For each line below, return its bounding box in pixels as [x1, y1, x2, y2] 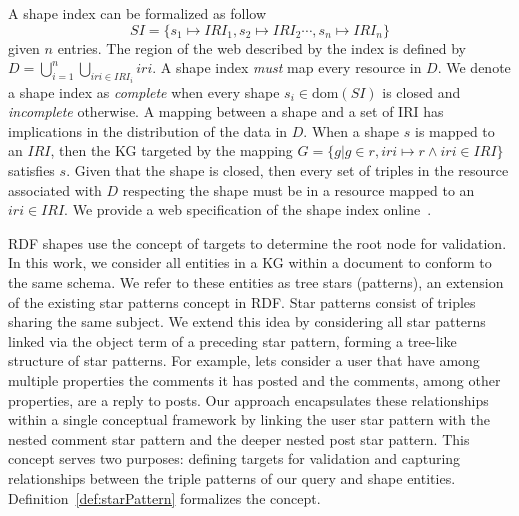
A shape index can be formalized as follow [8, 3, 267, 23]
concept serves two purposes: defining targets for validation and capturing [8, 448, 461, 469]
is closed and [382, 81, 461, 102]
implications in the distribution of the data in [8, 120, 288, 141]
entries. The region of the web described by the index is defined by [57, 37, 466, 58]
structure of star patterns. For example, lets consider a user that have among [8, 350, 480, 371]
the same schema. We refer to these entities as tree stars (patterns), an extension [8, 271, 504, 292]
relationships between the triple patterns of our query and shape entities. [8, 467, 456, 488]
